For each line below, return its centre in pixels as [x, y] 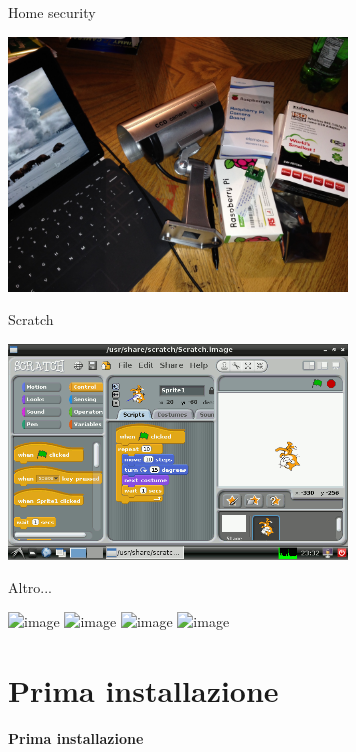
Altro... [30, 587]
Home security [52, 12]
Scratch [31, 319]
